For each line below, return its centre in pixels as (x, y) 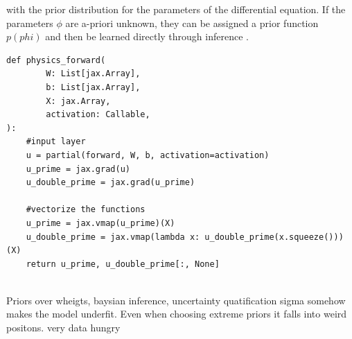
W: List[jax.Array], (93, 74)
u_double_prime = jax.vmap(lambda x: (113, 237)
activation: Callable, (98, 115)
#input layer (56, 142)
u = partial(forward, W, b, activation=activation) (148, 155)
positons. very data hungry (63, 328)
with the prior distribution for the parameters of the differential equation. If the (176, 9)
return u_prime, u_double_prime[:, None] (123, 264)
